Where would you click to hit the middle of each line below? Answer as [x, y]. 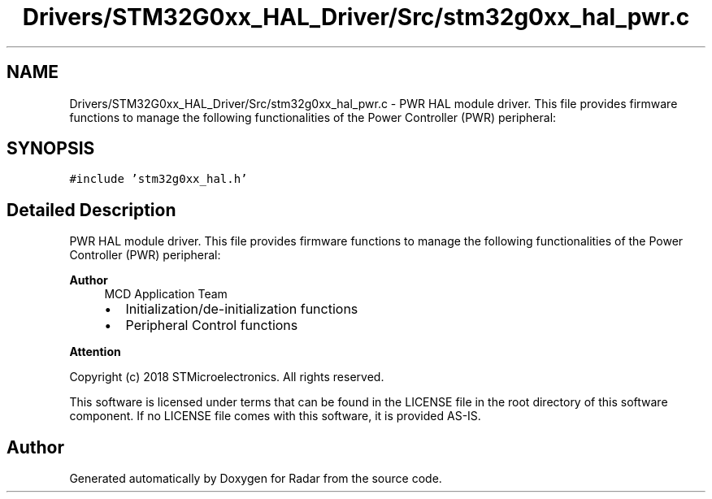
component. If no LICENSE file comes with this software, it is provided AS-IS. [275, 416]
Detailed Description [91, 210]
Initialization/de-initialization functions [242, 309]
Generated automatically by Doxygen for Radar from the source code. [256, 479]
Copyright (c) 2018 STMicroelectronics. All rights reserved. [227, 377]
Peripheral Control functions [212, 325]
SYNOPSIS [51, 149]
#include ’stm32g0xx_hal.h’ [158, 179]
